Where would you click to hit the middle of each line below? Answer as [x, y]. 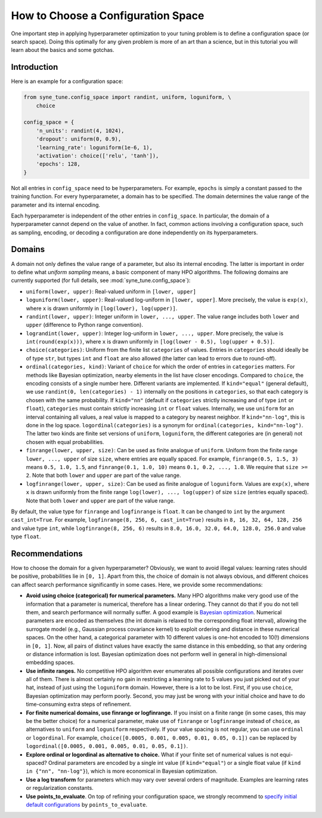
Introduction [35, 67]
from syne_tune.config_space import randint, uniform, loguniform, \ [127, 97]
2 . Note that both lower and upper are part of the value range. [103, 476]
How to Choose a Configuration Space [108, 16]
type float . [26, 537]
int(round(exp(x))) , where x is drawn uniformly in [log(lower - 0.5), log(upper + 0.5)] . [150, 342]
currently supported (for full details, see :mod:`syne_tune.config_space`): [101, 280]
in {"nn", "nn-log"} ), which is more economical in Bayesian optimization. [122, 771]
